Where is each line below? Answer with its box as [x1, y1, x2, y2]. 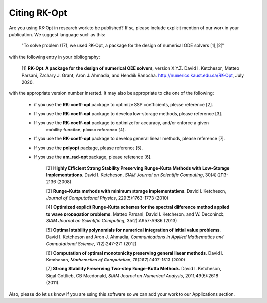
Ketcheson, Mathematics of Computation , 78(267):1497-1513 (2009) [46, 257, 185, 263]
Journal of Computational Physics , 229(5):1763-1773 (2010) [46, 195, 169, 201]
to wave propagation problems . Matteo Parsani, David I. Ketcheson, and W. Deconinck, [46, 211, 225, 217]
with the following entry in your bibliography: [9, 54, 100, 60]
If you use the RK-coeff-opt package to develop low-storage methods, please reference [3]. [34, 111, 222, 117]
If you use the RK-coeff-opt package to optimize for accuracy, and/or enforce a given [34, 120, 209, 126]
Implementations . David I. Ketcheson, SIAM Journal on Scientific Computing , [46, 172, 204, 178]
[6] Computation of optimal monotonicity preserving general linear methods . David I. [46, 250, 223, 256]
